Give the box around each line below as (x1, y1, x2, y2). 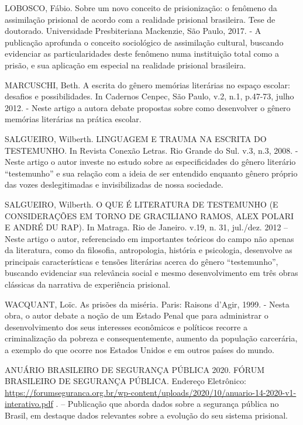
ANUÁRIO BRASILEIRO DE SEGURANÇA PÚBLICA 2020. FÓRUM (5, 363, 265, 375)
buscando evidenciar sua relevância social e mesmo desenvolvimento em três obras (5, 267, 298, 279)
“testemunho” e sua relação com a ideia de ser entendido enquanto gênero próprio (5, 167, 298, 179)
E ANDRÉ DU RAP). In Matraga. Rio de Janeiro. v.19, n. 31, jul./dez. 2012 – (5, 221, 288, 233)
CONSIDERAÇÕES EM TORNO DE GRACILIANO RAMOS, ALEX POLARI (5, 209, 294, 222)
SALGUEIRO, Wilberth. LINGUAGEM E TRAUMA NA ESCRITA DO (5, 132, 267, 144)
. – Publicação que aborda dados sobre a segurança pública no (56, 398, 279, 410)
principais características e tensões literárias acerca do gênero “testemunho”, (5, 255, 278, 267)
